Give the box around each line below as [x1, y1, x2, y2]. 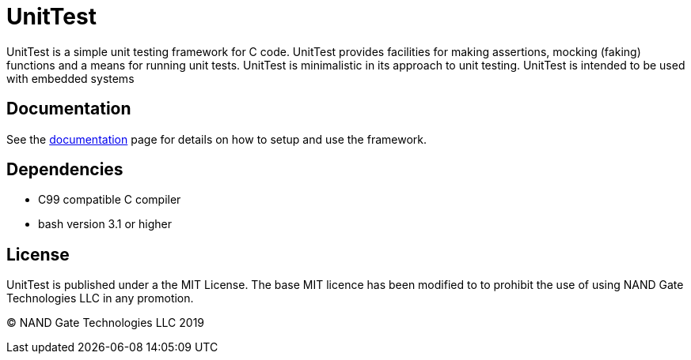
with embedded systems [6, 71, 135, 85]
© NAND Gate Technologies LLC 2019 [6, 316, 205, 330]
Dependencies [6, 159, 123, 180]
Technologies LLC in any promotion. [6, 291, 194, 306]
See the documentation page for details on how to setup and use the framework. [6, 132, 427, 146]
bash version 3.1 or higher [38, 217, 172, 231]
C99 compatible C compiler [38, 193, 181, 207]
